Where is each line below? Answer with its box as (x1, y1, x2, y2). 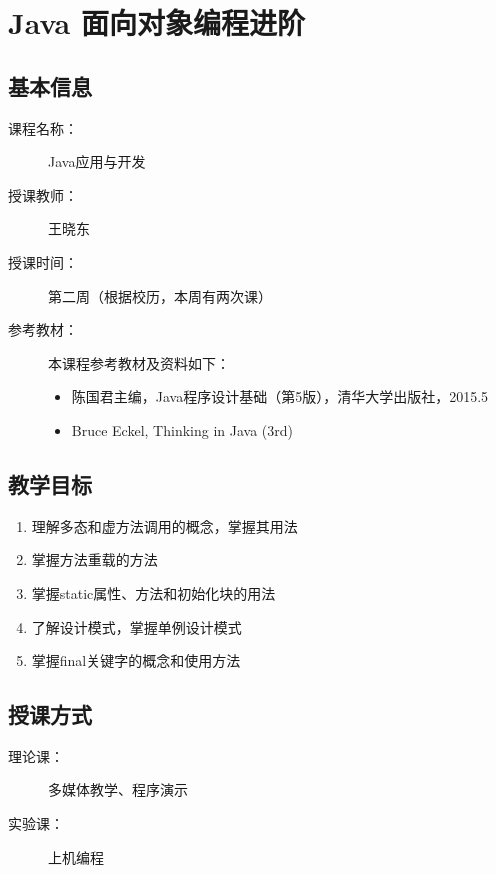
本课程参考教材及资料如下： (48, 352, 230, 373)
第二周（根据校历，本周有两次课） (48, 285, 272, 306)
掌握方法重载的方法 (31, 549, 158, 570)
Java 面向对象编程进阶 (8, 2, 305, 43)
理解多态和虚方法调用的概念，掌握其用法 (31, 515, 298, 536)
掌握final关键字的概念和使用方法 (31, 650, 241, 671)
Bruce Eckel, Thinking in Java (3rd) (71, 419, 293, 440)
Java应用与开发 (48, 151, 146, 172)
